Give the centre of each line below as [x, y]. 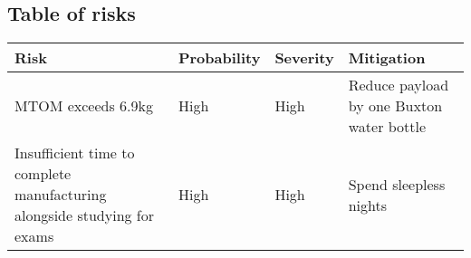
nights [368, 205]
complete [43, 174]
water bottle [387, 127]
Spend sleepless [397, 184]
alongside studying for [85, 215]
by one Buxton [395, 106]
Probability [219, 58]
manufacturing [61, 195]
